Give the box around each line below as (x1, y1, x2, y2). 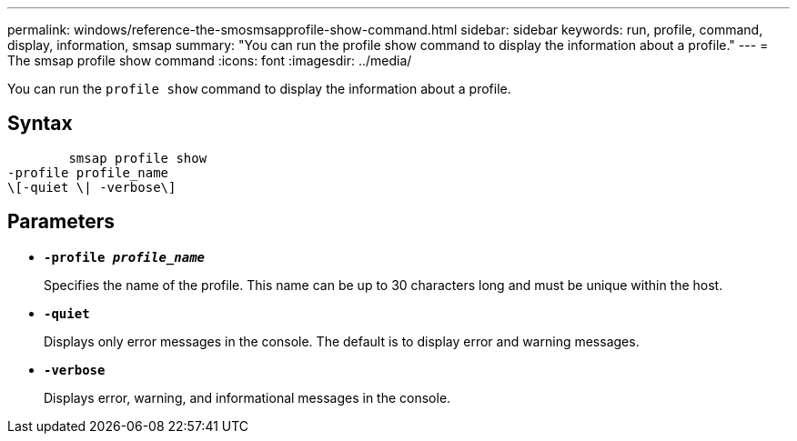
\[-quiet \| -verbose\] (7, 179, 177, 195)
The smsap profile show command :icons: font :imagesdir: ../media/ (7, 53, 412, 68)
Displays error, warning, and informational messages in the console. (44, 389, 451, 406)
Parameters (7, 210, 115, 234)
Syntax (7, 112, 73, 135)
